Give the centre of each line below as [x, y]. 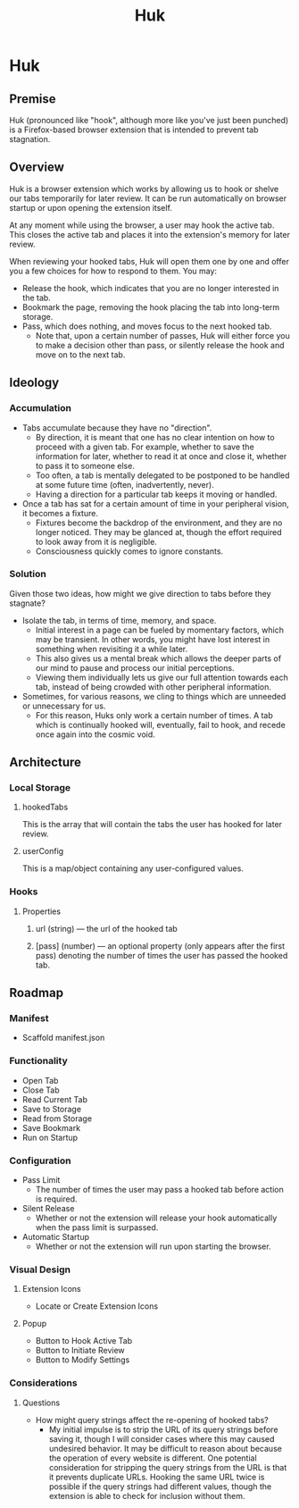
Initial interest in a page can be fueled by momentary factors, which [159, 630]
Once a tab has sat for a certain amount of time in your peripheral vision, [156, 503]
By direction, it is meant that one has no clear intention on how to [155, 437]
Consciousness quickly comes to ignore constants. [129, 551]
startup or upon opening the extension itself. [91, 207]
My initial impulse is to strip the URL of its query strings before [163, 1429]
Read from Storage [57, 1118]
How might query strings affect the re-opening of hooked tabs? [152, 1420]
